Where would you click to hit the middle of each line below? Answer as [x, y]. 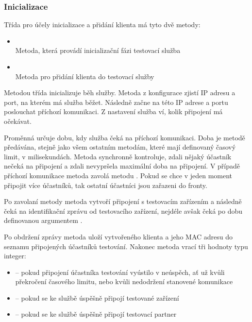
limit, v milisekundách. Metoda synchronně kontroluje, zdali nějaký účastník [118, 156]
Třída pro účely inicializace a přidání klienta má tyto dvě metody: [102, 25]
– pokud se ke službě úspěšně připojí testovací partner [96, 314]
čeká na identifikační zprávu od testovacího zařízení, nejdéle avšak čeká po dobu [123, 211]
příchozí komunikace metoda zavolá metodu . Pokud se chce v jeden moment [118, 175]
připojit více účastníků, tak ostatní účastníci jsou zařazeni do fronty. [106, 185]
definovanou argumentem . [43, 220]
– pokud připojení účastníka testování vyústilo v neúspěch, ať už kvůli [120, 272]
